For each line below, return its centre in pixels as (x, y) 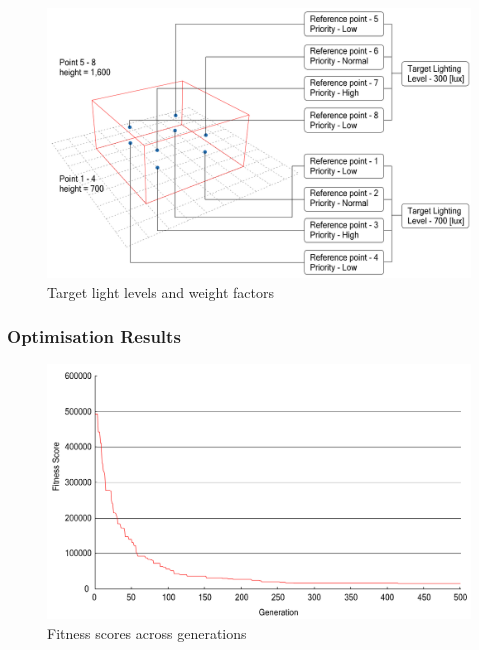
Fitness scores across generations (147, 632)
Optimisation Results (94, 336)
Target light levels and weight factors (160, 291)
